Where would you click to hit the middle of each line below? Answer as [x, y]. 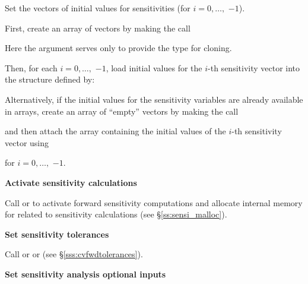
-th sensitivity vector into [254, 67]
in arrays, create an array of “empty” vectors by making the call [122, 111]
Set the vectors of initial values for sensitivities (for [98, 8]
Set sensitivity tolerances [57, 234]
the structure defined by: [50, 79]
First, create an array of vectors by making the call [98, 28]
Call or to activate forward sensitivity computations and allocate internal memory [154, 202]
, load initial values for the [154, 67]
